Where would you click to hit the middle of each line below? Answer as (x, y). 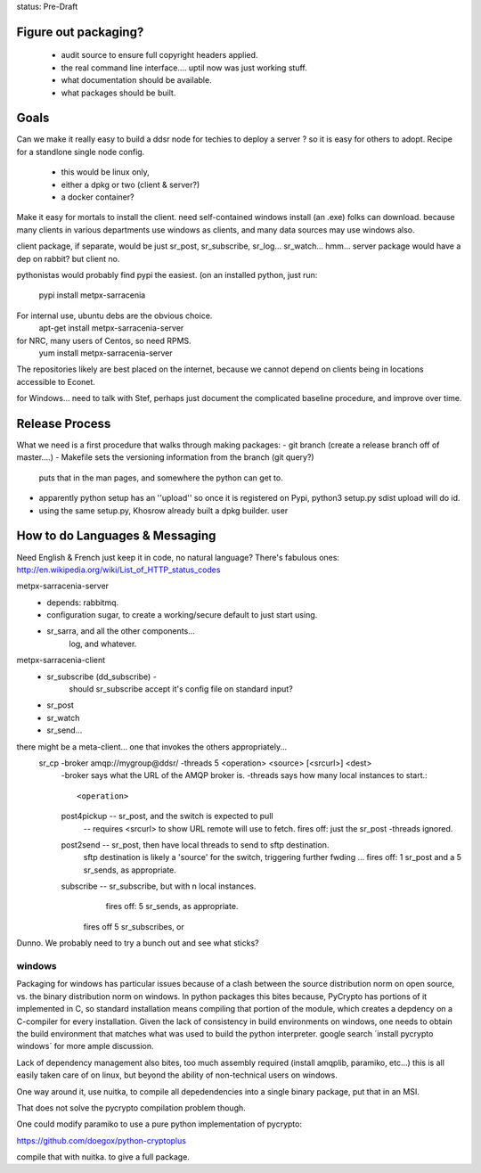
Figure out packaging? (80, 32)
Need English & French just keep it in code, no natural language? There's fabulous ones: (178, 557)
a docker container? (98, 197)
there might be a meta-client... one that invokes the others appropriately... (152, 746)
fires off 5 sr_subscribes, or (134, 926)
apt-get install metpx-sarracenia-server (111, 328)
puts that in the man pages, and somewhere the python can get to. (161, 478)
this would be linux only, (106, 172)
